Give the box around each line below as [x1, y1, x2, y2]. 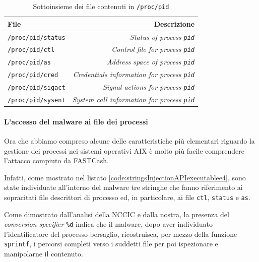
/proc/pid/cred [8, 72, 58, 79]
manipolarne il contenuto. [4, 248, 83, 259]
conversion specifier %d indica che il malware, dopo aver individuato [4, 219, 213, 229]
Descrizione [154, 18, 195, 29]
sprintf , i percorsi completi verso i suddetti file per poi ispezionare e [4, 238, 218, 249]
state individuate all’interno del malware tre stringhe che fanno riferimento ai [4, 182, 243, 192]
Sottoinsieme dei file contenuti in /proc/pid [33, 1, 169, 11]
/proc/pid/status [8, 34, 66, 41]
